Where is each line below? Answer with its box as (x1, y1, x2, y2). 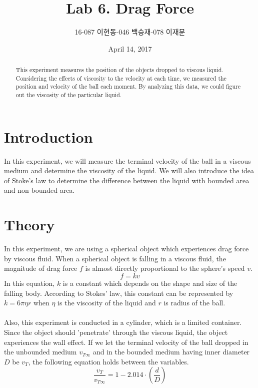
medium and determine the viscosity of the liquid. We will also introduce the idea (4, 165, 254, 176)
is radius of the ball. (163, 297, 225, 308)
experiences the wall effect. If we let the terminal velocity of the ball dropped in (4, 336, 248, 347)
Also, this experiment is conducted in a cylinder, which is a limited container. (4, 317, 242, 327)
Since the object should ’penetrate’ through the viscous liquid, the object (4, 326, 228, 337)
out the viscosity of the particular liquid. (15, 91, 122, 99)
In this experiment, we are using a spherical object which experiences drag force (4, 243, 249, 254)
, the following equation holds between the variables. (28, 356, 189, 366)
